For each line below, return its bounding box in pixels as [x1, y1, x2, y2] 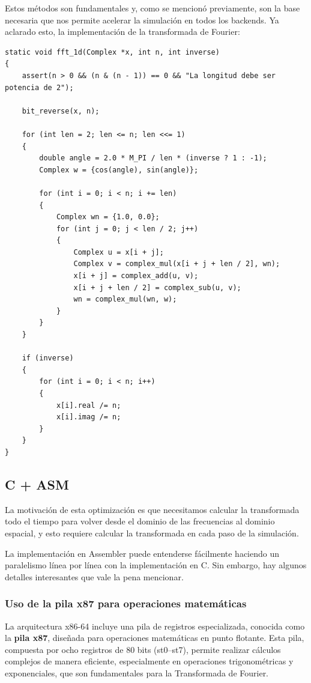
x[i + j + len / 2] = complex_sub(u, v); [73, 283, 241, 292]
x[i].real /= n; [56, 401, 121, 410]
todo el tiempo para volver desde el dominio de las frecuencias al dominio [5, 515, 275, 527]
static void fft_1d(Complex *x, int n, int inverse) [5, 47, 220, 56]
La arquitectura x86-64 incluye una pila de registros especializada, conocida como [5, 619, 305, 632]
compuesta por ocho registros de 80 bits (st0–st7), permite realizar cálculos [5, 643, 281, 655]
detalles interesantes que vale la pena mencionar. [5, 570, 184, 583]
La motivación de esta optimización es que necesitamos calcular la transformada [5, 503, 300, 515]
